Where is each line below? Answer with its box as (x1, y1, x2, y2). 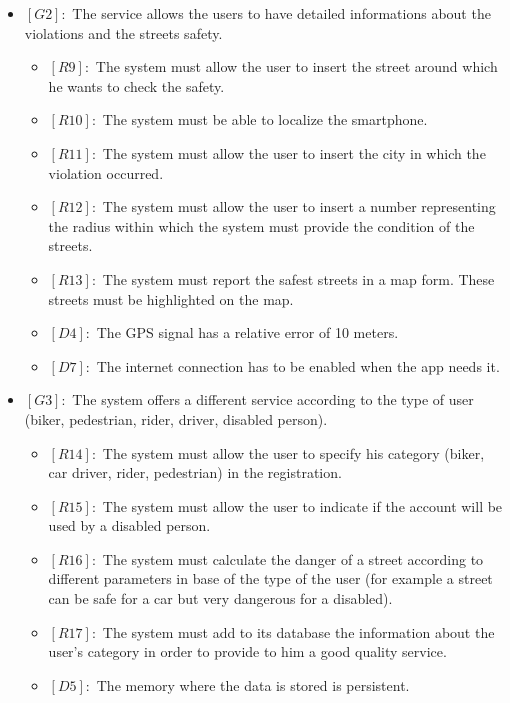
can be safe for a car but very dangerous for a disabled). (48, 588, 393, 609)
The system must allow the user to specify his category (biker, (102, 442, 485, 463)
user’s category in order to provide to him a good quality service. (48, 641, 447, 662)
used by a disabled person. (48, 515, 211, 536)
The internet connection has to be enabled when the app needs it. (96, 355, 500, 376)
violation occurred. (48, 162, 164, 183)
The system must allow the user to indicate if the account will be (102, 495, 503, 516)
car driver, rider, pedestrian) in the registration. (48, 462, 342, 483)
